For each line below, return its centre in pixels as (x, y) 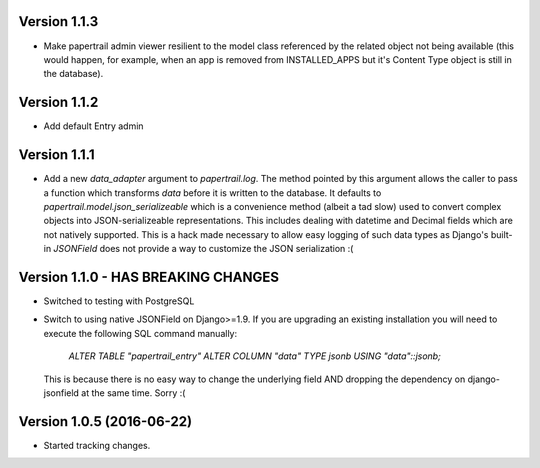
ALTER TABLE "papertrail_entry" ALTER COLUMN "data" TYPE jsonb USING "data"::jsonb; (255, 356)
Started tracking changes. (97, 445)
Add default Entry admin (93, 126)
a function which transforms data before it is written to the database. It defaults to (212, 192)
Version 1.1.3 (58, 21)
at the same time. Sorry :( (133, 392)
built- (501, 234)
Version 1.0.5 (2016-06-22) (105, 421)
